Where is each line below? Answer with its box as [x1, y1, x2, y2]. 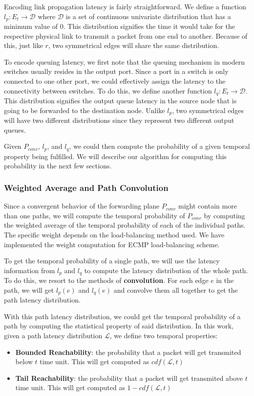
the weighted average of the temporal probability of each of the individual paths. [4, 220, 246, 230]
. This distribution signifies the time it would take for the [63, 21, 235, 31]
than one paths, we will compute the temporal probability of [4, 210, 185, 220]
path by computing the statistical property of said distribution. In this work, [4, 321, 233, 331]
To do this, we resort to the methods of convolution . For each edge [4, 275, 209, 285]
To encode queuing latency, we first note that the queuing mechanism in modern [4, 56, 245, 67]
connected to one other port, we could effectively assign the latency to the [4, 76, 226, 86]
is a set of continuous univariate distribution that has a [65, 11, 231, 21]
